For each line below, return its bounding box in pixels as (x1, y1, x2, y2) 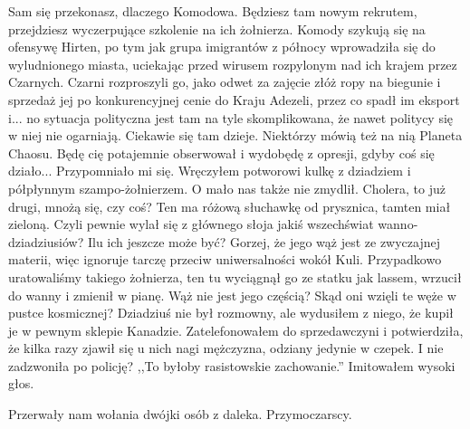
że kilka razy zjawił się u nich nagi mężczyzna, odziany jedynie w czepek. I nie (8, 338, 444, 357)
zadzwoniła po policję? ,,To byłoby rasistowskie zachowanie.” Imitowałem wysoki (8, 356, 456, 375)
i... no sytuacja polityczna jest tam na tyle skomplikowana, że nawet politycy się (8, 108, 454, 127)
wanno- (378, 214, 418, 234)
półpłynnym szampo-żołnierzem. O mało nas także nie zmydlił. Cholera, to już (8, 178, 446, 197)
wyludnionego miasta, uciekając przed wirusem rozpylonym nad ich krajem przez (8, 54, 457, 73)
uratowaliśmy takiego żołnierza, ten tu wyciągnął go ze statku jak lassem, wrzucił (8, 267, 462, 286)
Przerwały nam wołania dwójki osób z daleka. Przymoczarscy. (8, 405, 352, 424)
